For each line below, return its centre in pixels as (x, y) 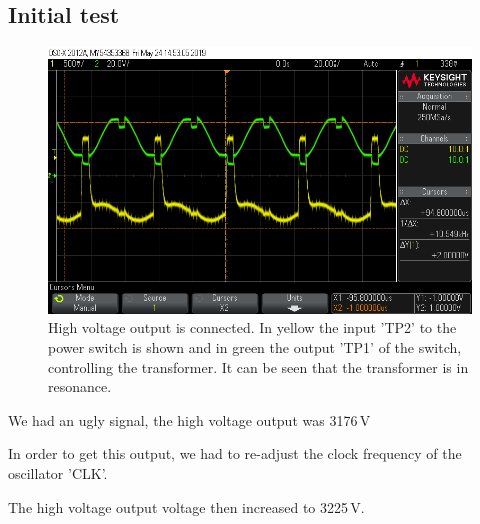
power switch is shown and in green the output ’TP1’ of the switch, (255, 346)
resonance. (80, 386)
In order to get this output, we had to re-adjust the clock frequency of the (235, 453)
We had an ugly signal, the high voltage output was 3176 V (189, 419)
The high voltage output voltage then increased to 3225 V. (186, 506)
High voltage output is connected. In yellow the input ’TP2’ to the (252, 327)
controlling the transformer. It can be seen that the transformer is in (258, 366)
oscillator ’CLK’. (58, 472)
